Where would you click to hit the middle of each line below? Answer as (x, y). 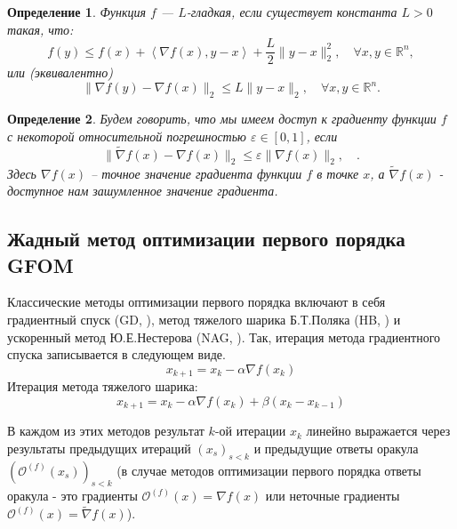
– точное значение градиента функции (196, 173)
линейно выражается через (378, 431)
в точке (338, 173)
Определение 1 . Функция (76, 12)
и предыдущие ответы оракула (336, 448)
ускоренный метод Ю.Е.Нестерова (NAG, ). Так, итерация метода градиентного (224, 337)
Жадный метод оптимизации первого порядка (206, 239)
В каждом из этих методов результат (106, 431)
